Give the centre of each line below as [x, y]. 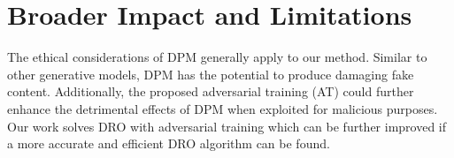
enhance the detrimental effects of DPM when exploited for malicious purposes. [223, 108]
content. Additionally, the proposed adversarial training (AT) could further [211, 91]
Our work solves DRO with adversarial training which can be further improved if [227, 126]
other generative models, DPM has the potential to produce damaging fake [211, 74]
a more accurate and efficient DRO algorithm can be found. [169, 143]
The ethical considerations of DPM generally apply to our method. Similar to [217, 57]
